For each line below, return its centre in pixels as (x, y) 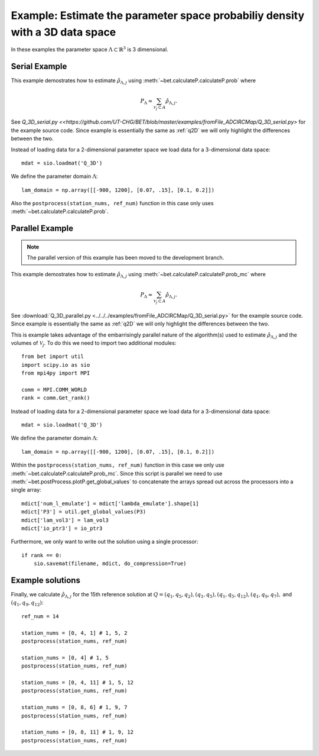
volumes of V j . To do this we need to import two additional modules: (94, 343)
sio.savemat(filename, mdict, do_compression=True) (110, 564)
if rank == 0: (42, 555)
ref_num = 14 (40, 616)
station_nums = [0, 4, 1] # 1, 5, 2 (74, 633)
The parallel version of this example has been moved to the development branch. (126, 258)
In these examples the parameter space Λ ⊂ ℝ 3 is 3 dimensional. (89, 49)
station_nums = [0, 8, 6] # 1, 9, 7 (74, 707)
